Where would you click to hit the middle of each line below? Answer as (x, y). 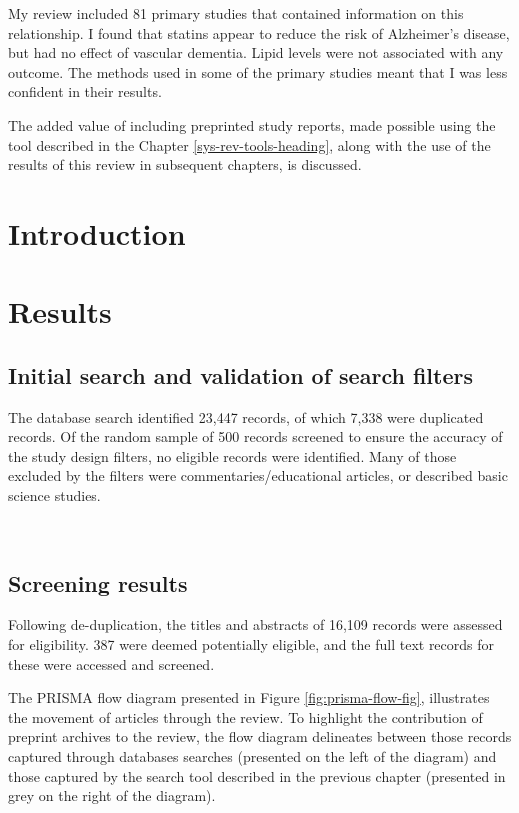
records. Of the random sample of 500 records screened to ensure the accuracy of (255, 436)
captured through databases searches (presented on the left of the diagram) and (252, 756)
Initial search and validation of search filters (240, 374)
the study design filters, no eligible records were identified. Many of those (232, 455)
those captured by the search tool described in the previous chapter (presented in (257, 775)
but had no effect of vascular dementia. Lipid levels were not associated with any (256, 52)
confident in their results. (85, 91)
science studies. (54, 495)
